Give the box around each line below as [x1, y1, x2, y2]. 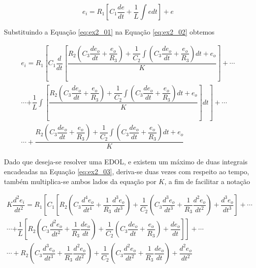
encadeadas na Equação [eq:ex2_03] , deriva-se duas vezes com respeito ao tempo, [4, 166, 249, 177]
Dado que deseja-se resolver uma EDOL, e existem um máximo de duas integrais [4, 156, 248, 167]
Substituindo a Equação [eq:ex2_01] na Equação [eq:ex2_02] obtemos [4, 27, 215, 37]
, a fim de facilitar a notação [164, 176, 250, 186]
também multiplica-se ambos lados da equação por [4, 176, 157, 186]
